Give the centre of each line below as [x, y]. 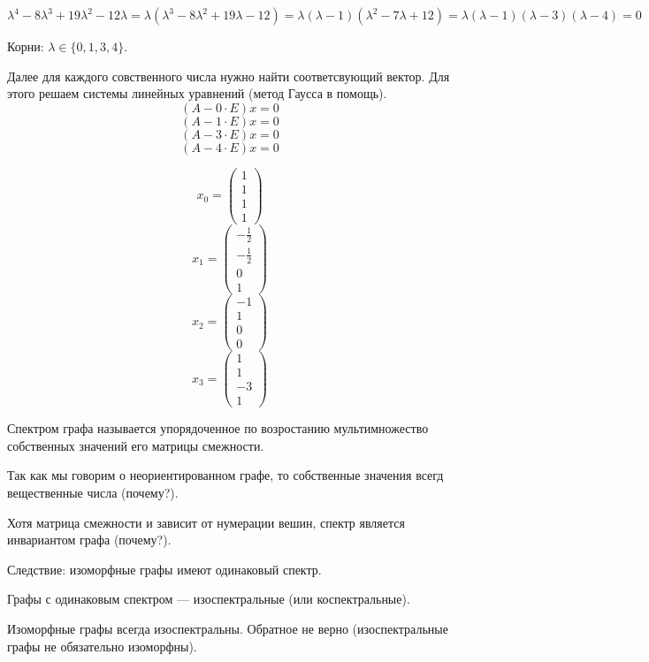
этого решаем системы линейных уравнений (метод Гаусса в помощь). [197, 93]
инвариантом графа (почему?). [89, 540]
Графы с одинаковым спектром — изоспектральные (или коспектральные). [209, 599]
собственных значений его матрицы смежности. [136, 445]
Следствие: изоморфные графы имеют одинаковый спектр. [164, 569]
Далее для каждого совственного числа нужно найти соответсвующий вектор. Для [229, 76]
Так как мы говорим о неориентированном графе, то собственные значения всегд [225, 475]
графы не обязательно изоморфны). [102, 646]
